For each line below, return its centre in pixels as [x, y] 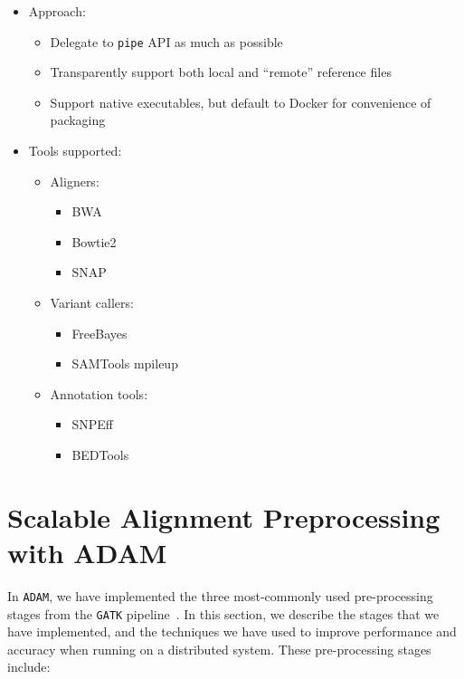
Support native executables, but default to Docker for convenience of [241, 102]
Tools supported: [75, 151]
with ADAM [87, 552]
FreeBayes [99, 333]
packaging [78, 120]
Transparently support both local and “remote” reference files [221, 72]
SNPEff [92, 424]
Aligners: [75, 181]
